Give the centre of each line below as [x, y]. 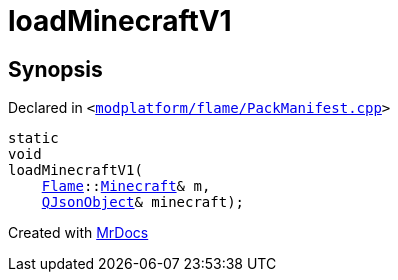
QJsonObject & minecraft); [143, 202]
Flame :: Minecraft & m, [126, 186]
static [33, 138]
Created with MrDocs [78, 233]
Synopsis [55, 69]
